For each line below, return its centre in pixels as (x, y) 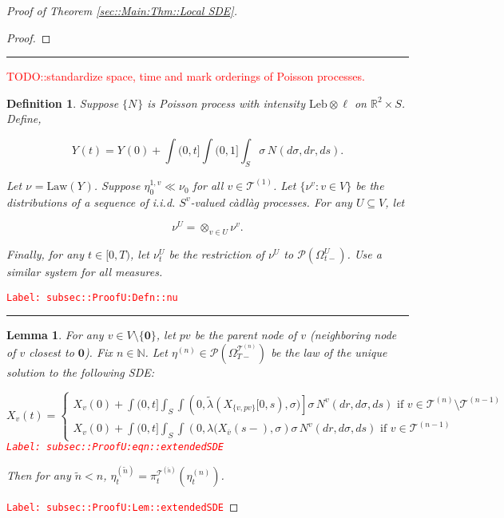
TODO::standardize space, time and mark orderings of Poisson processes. (186, 76)
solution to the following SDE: (81, 372)
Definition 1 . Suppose (63, 103)
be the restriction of (216, 254)
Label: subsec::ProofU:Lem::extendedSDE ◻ (123, 506)
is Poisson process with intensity (226, 103)
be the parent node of (246, 335)
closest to (52, 352)
